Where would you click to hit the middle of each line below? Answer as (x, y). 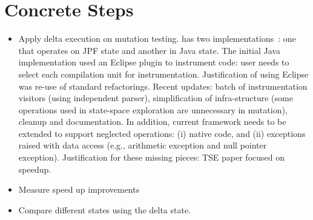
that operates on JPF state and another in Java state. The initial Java (149, 50)
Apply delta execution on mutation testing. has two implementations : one (157, 38)
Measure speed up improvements (79, 189)
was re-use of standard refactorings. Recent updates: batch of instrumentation (163, 86)
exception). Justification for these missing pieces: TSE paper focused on (152, 157)
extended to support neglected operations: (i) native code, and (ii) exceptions (162, 133)
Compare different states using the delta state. (105, 209)
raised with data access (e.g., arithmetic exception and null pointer (143, 145)
